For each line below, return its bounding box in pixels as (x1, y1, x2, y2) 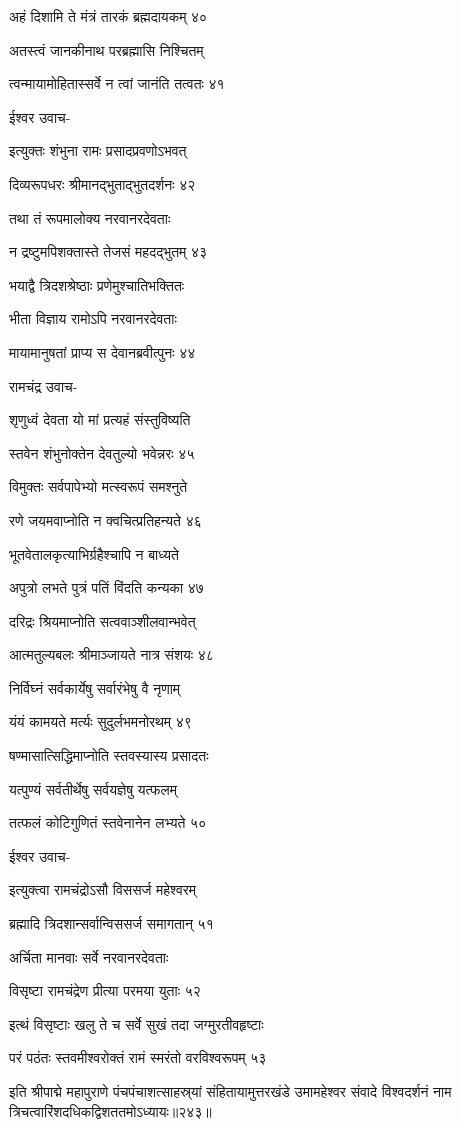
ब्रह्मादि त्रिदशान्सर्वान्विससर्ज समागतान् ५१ (9, 913, 214, 934)
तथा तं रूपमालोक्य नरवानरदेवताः (9, 207, 171, 228)
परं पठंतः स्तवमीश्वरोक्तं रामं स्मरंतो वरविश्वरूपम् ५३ (9, 1047, 267, 1068)
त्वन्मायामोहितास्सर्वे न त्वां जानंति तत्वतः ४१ (9, 73, 225, 94)
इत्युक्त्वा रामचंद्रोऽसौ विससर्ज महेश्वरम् (9, 879, 197, 900)
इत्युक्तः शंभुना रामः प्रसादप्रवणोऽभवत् (9, 140, 187, 161)
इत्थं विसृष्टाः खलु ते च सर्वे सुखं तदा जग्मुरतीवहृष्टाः (9, 1013, 264, 1034)
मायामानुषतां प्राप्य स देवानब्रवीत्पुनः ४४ (9, 341, 196, 362)
